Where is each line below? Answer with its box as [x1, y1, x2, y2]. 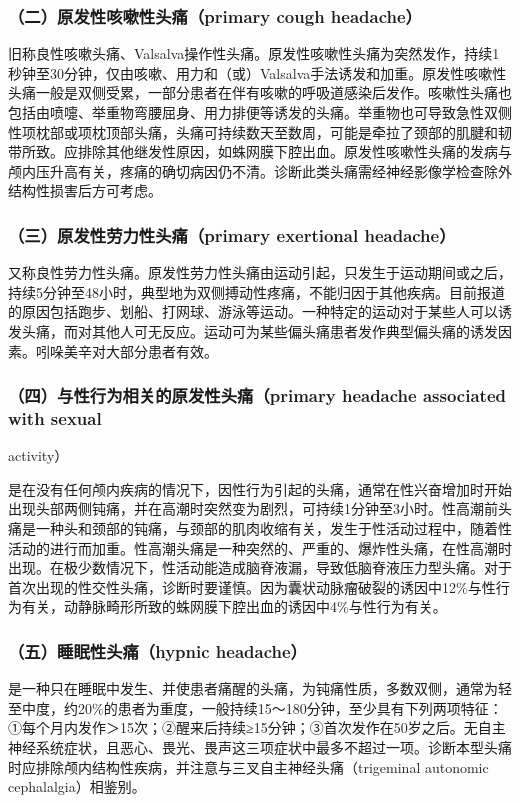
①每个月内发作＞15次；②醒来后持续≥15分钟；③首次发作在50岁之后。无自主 [8, 717, 506, 738]
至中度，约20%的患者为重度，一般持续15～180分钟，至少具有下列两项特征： [8, 697, 503, 718]
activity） [8, 445, 69, 466]
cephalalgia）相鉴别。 [8, 776, 146, 797]
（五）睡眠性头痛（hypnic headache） [8, 638, 307, 663]
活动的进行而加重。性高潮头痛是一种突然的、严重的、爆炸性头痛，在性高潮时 [8, 537, 512, 558]
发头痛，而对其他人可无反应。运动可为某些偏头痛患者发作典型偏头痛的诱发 [8, 320, 498, 341]
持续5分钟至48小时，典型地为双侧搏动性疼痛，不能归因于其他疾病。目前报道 [8, 281, 505, 302]
